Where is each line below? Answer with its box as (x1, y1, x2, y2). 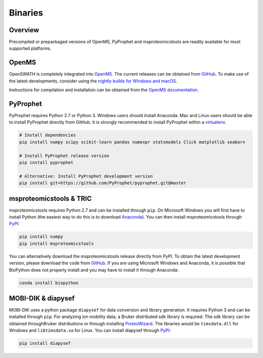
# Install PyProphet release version (19, 153, 110, 159)
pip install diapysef (19, 340, 71, 346)
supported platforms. (9, 45, 52, 51)
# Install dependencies (19, 132, 76, 138)
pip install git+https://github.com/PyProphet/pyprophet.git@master (19, 180, 187, 186)
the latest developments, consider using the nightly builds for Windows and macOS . (9, 78, 177, 84)
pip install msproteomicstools (19, 240, 94, 246)
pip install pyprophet (19, 159, 74, 165)
